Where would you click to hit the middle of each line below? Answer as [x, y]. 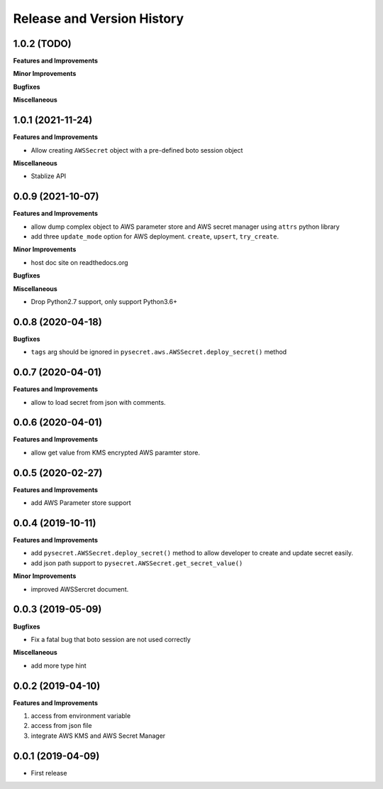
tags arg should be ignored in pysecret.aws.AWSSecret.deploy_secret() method [159, 352]
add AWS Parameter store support [81, 503]
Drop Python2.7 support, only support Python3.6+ [104, 301]
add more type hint [59, 665]
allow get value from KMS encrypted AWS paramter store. [115, 452]
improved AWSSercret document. [80, 589]
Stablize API [49, 176]
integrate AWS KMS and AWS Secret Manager [98, 736]
